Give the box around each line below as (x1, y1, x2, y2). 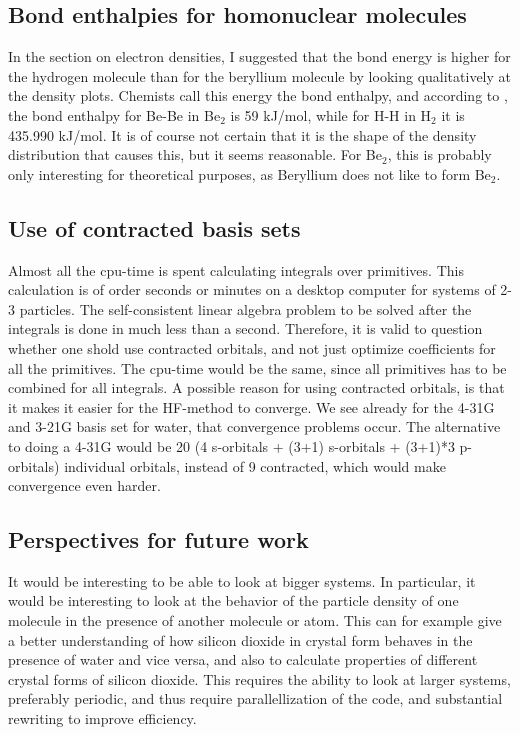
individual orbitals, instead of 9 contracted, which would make (64, 455, 446, 476)
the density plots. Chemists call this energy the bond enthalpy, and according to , (8, 85, 508, 106)
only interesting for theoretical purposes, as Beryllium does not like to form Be (8, 163, 491, 184)
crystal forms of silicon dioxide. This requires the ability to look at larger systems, (8, 668, 511, 689)
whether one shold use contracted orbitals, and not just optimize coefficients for (8, 337, 496, 358)
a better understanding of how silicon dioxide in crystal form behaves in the (8, 629, 473, 650)
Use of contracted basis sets (8, 212, 301, 243)
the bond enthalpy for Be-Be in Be (8, 104, 221, 125)
